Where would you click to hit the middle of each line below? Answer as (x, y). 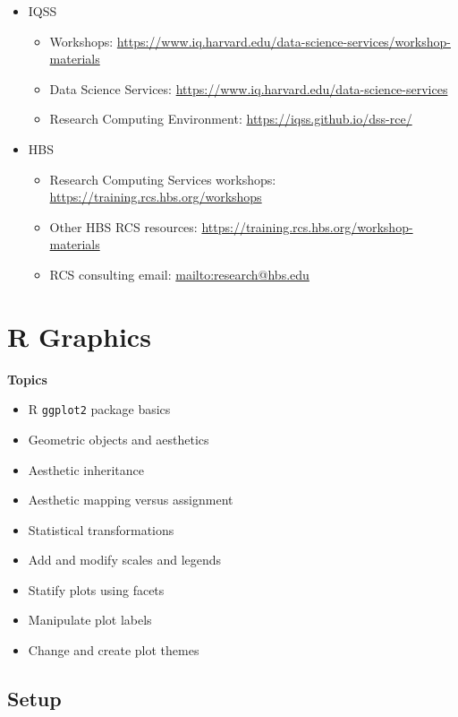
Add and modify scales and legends (125, 560)
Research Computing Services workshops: (163, 179)
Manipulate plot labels (90, 620)
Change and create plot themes (114, 650)
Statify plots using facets (96, 589)
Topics (27, 379)
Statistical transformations (101, 529)
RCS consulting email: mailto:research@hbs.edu (179, 274)
